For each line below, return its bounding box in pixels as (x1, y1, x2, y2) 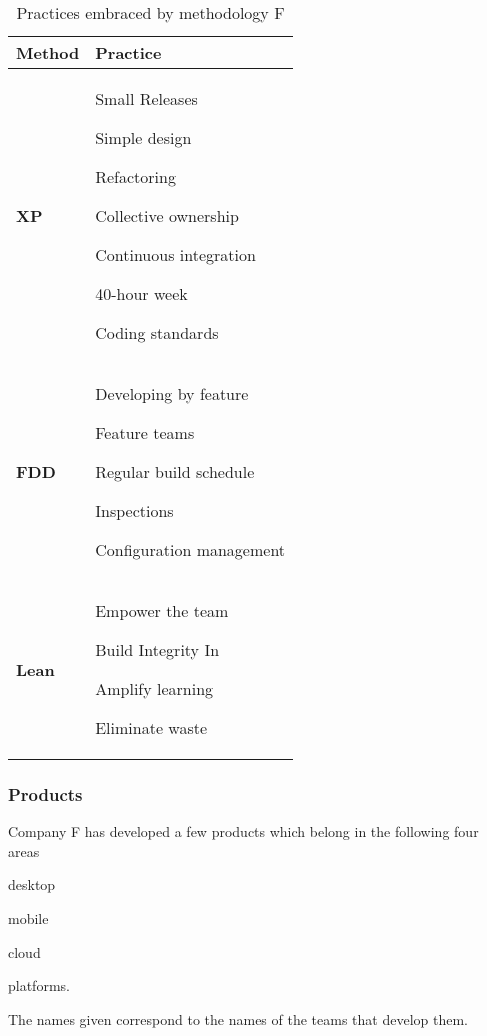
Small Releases (95, 87, 198, 110)
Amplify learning (95, 677, 214, 700)
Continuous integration (95, 243, 256, 266)
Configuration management (95, 538, 286, 561)
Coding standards (95, 321, 219, 344)
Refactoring (95, 165, 176, 188)
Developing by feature (95, 382, 249, 405)
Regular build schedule (95, 460, 255, 483)
